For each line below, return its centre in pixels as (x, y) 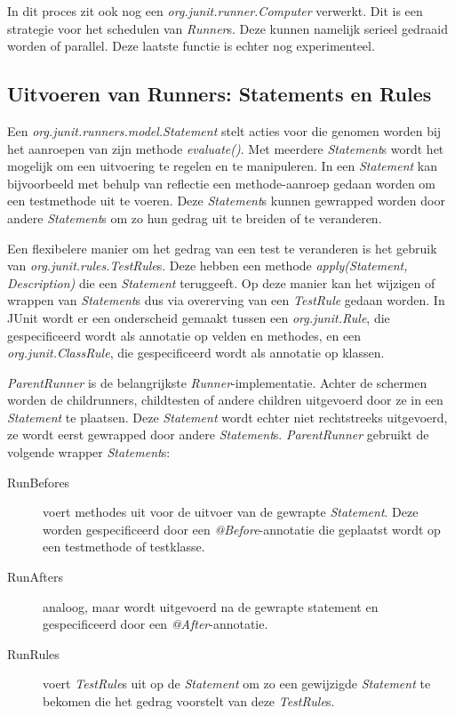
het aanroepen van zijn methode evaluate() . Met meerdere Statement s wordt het (226, 148)
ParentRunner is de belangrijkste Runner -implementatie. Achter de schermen (217, 382)
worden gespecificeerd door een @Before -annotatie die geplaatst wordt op (242, 529)
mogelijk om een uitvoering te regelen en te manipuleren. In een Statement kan (222, 166)
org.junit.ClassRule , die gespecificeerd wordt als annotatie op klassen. (196, 353)
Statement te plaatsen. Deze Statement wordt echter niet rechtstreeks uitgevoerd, (227, 417)
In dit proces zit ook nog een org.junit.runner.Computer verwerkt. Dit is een (215, 11)
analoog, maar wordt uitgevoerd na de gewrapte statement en (211, 606)
